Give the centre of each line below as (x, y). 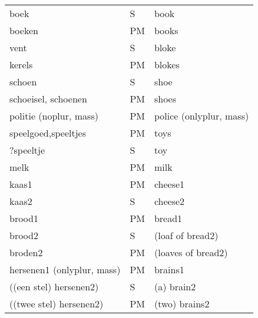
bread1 (168, 218)
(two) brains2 (182, 304)
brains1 (169, 269)
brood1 (24, 218)
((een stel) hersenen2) (54, 286)
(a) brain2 (175, 286)
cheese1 (169, 184)
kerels (21, 64)
